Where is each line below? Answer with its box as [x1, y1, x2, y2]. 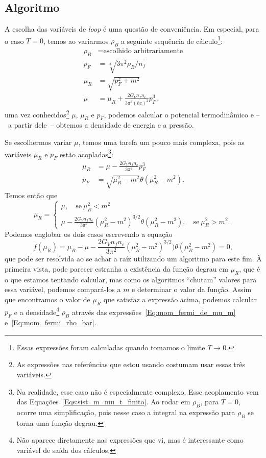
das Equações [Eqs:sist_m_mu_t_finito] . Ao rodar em [16, 396, 190, 407]
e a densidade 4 [14, 305, 60, 317]
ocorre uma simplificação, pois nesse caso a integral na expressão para [16, 407, 235, 418]
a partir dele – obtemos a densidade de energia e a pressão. [8, 119, 194, 130]
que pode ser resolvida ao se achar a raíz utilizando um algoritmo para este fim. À [5, 253, 262, 264]
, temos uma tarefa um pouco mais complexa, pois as [78, 136, 245, 147]
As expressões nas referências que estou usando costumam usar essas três [16, 359, 246, 370]
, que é [239, 263, 260, 274]
